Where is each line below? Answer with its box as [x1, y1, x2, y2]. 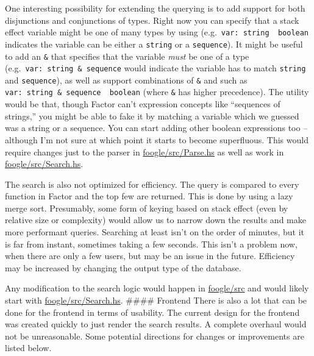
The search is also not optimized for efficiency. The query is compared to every [5, 177, 299, 190]
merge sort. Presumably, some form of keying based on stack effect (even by [5, 201, 288, 214]
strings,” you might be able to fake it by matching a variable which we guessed [5, 109, 299, 122]
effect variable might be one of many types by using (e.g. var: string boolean [5, 26, 309, 38]
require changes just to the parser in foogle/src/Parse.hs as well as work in [5, 145, 284, 158]
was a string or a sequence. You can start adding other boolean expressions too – [5, 121, 308, 134]
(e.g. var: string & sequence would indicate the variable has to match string [5, 62, 306, 74]
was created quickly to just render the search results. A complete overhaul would [5, 318, 307, 330]
